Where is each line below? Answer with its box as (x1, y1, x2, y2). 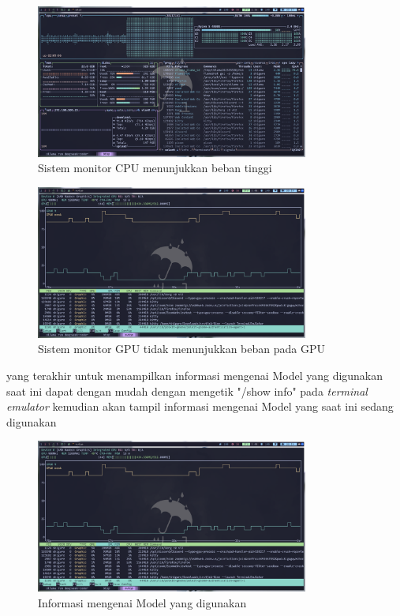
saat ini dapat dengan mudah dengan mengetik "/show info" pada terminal (6, 382, 368, 399)
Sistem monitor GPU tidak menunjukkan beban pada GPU (38, 340, 325, 357)
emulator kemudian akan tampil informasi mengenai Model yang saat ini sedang (6, 398, 394, 415)
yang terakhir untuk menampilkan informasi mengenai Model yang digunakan (6, 366, 383, 383)
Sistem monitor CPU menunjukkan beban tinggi (38, 160, 272, 176)
